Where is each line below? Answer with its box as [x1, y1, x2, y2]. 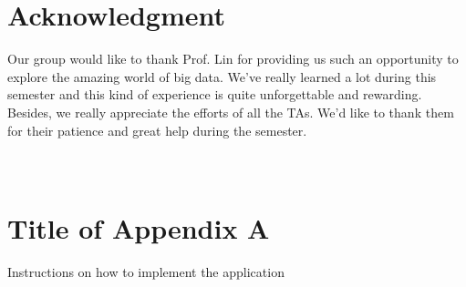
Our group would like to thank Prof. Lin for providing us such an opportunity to [7, 49, 459, 68]
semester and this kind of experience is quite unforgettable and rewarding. [7, 85, 422, 104]
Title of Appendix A [7, 210, 270, 247]
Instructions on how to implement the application [7, 262, 285, 282]
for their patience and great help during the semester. [7, 120, 307, 139]
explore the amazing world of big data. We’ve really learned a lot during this [7, 67, 437, 86]
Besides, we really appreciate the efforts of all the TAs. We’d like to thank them [7, 102, 454, 121]
